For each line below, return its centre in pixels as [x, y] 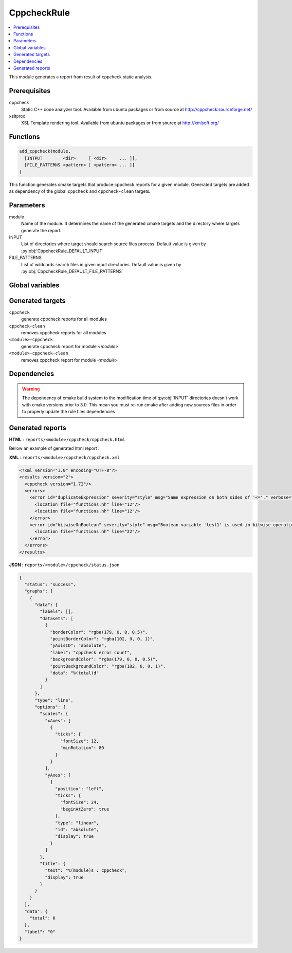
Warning [31, 389]
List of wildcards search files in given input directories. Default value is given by [101, 264]
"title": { [53, 863]
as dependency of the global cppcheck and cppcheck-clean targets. [80, 191]
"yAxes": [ [58, 775]
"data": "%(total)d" [74, 673]
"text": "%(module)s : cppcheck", [86, 871]
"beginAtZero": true [85, 809]
